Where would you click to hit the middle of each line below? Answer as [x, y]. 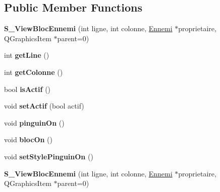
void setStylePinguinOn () [49, 156]
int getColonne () [34, 72]
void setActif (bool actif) [44, 106]
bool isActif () [27, 89]
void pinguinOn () [34, 122]
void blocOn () [29, 139]
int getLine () [27, 55]
